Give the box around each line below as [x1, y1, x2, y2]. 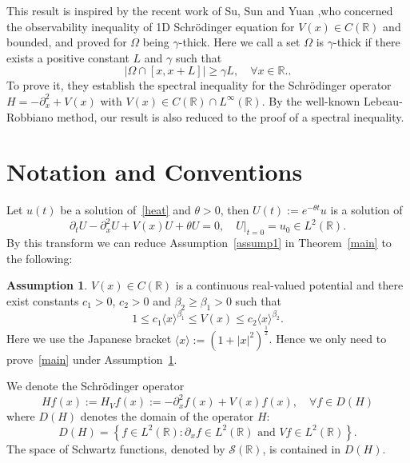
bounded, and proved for [6, 34, 127, 50]
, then [220, 202, 249, 218]
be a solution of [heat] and [60, 202, 191, 218]
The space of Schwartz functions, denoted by [6, 440, 225, 457]
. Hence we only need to [269, 330, 387, 347]
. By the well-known [261, 92, 360, 109]
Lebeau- [364, 92, 403, 109]
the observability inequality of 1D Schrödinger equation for [6, 18, 295, 34]
